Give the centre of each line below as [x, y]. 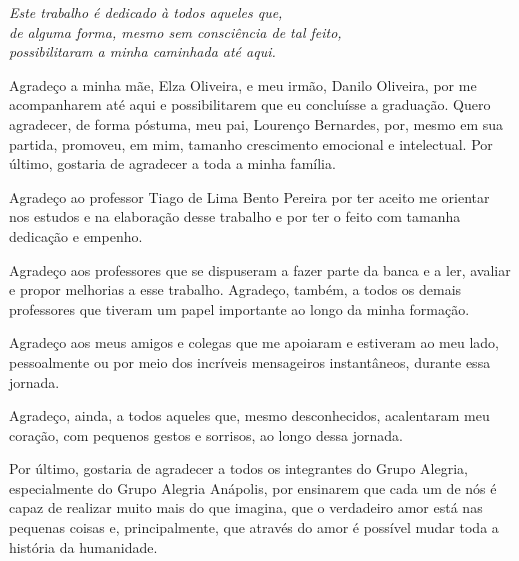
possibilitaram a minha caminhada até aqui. [142, 51]
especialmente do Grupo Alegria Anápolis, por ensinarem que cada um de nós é [253, 487]
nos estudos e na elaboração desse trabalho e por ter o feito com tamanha [235, 216]
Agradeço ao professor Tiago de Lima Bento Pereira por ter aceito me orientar [249, 196]
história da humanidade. [83, 546]
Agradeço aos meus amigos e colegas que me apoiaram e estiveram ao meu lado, [254, 342]
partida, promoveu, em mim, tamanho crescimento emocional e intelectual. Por [251, 143]
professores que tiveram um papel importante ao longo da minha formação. [239, 308]
